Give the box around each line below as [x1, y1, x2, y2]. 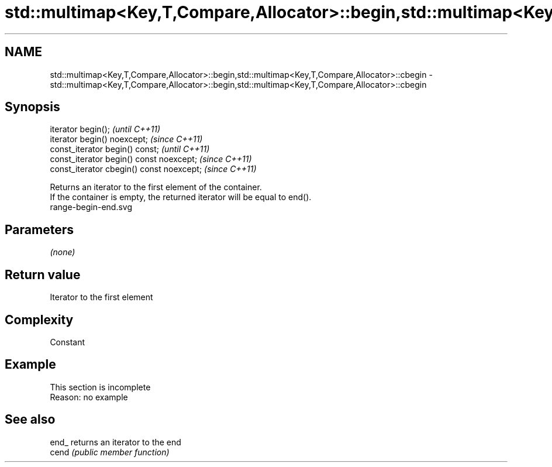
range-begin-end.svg [50, 202, 133, 212]
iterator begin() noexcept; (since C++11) [50, 134, 203, 145]
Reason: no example [50, 392, 128, 402]
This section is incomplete [50, 382, 151, 392]
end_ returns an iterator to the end [50, 437, 181, 447]
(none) [50, 247, 75, 257]
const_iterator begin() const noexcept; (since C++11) [50, 154, 252, 164]
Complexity [5, 312, 74, 327]
